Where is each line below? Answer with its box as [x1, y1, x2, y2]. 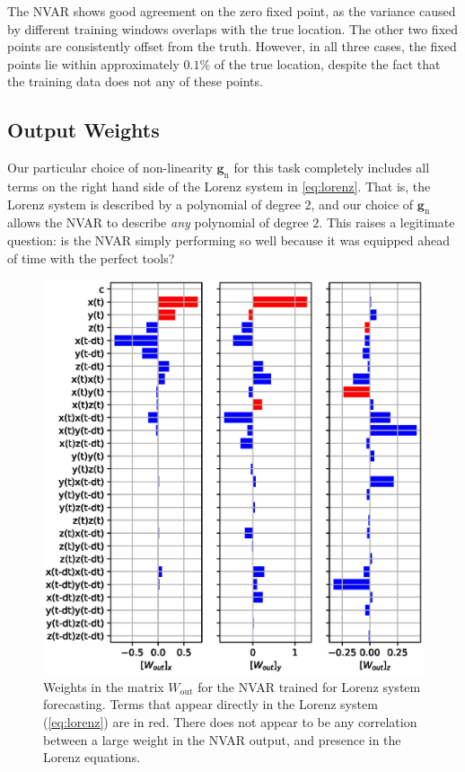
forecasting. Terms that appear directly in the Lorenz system [43, 695, 378, 714]
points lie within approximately [7, 54, 180, 73]
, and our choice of [311, 194, 414, 213]
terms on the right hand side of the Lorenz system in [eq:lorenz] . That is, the [7, 176, 431, 195]
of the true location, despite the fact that [214, 54, 441, 73]
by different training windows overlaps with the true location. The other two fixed [7, 19, 459, 38]
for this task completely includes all [233, 158, 430, 177]
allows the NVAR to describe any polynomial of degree [7, 213, 309, 232]
